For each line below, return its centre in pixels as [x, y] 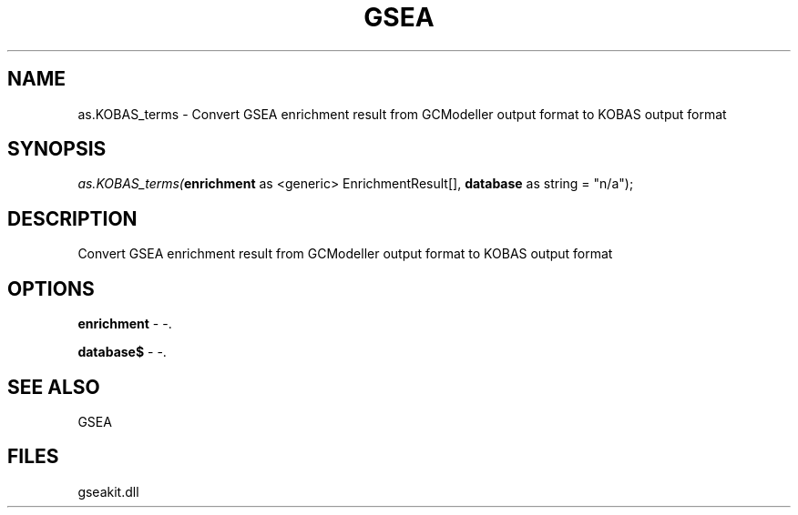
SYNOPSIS [57, 149]
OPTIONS [51, 288]
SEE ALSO [54, 387]
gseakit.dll [108, 491]
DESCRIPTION [72, 218]
